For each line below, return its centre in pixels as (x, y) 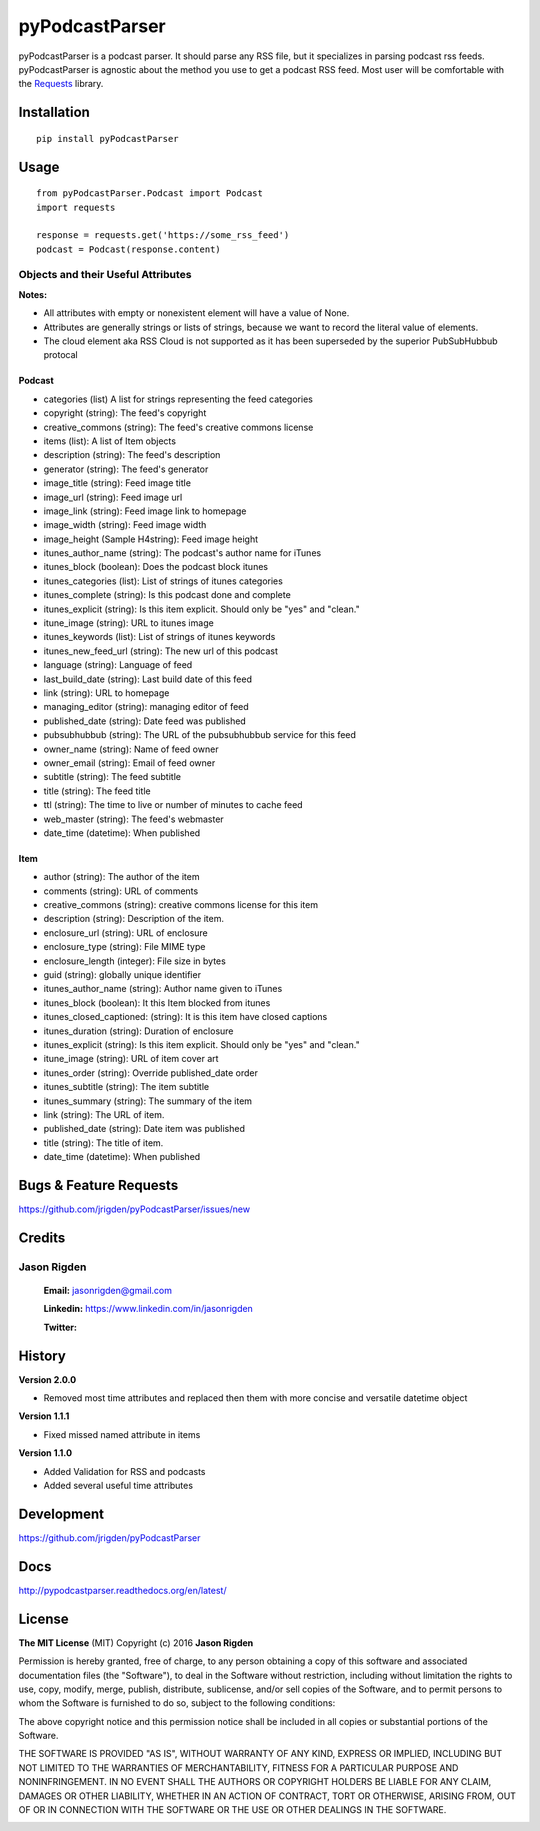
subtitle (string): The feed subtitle (112, 777)
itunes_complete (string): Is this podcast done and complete (167, 595)
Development (61, 1513)
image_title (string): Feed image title (117, 483)
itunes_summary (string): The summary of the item (148, 1101)
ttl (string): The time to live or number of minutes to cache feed (173, 805)
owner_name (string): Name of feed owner (131, 749)
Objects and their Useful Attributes (105, 275)
